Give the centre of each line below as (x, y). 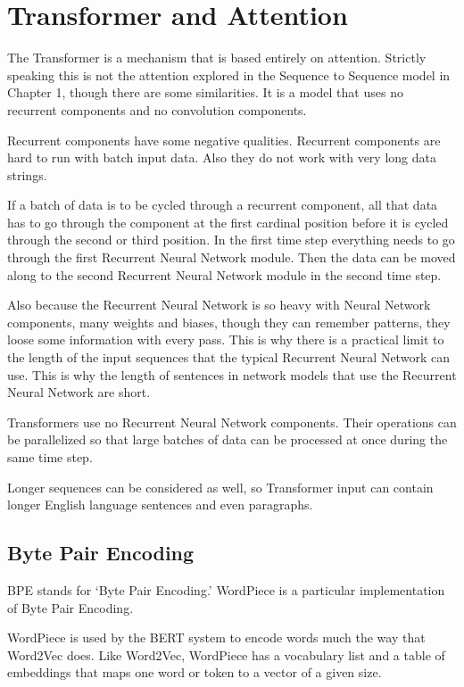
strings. (27, 174)
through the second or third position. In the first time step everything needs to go (231, 240)
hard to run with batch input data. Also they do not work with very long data (222, 157)
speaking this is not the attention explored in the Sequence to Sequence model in (229, 74)
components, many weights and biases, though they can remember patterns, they (229, 322)
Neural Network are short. (79, 392)
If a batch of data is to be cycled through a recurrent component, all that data (223, 205)
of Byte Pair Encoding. (70, 607)
